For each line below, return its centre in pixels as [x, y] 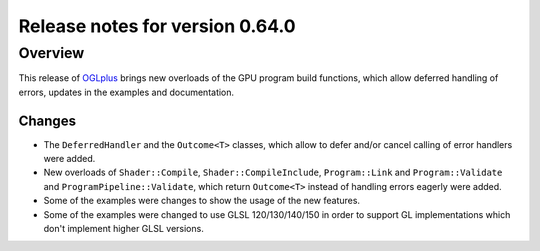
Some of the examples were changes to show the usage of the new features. [201, 201]
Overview [51, 53]
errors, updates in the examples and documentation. [126, 92]
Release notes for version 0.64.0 [157, 26]
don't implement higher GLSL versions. [123, 229]
